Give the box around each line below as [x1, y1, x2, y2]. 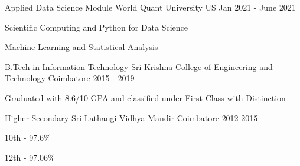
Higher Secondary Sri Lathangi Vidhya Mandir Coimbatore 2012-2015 [5, 111, 258, 124]
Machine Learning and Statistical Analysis [5, 41, 158, 53]
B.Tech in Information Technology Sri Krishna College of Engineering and [5, 60, 273, 72]
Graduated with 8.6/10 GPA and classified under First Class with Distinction [5, 91, 286, 104]
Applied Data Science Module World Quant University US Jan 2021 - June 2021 [5, 1, 296, 13]
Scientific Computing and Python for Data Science [5, 21, 188, 33]
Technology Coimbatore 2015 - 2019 [5, 72, 135, 84]
